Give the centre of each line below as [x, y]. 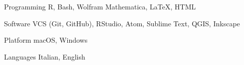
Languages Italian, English [45, 56]
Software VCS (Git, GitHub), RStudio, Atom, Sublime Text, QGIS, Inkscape [122, 23]
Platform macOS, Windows [46, 40]
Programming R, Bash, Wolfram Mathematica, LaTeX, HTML [100, 6]
